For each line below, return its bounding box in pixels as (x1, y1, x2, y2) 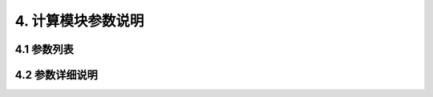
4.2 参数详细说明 (14, 68, 98, 82)
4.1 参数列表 (14, 42, 74, 56)
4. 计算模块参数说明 (14, 12, 144, 30)
